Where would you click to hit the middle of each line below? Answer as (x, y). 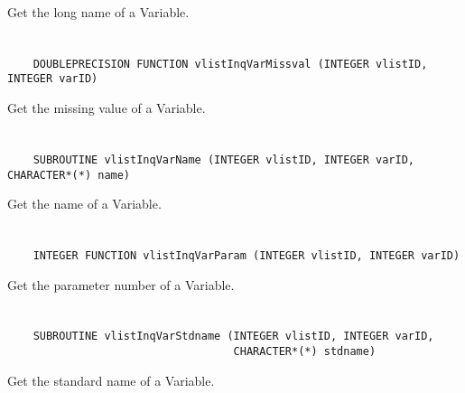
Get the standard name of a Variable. (111, 380)
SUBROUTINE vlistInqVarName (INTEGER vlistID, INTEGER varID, (224, 159)
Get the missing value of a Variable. (107, 108)
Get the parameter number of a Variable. (121, 284)
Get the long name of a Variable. (98, 12)
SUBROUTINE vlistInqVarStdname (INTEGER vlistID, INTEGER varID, (233, 337)
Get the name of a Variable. (84, 204)
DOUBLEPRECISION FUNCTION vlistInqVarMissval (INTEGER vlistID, (230, 64)
